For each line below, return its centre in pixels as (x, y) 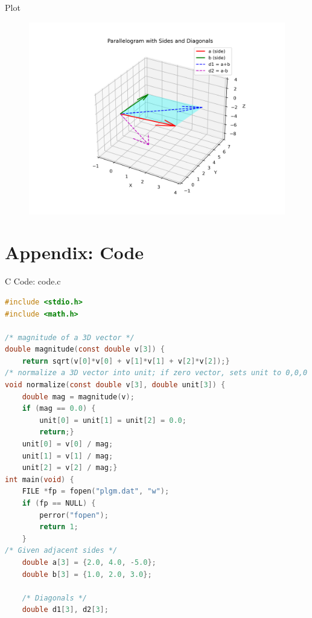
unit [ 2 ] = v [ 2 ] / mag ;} (70, 468)
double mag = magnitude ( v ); (78, 397)
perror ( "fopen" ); (74, 515)
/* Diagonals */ (55, 598)
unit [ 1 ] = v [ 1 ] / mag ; (68, 456)
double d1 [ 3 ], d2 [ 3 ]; (65, 610)
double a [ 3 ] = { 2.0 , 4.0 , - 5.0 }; (89, 562)
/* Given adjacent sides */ (61, 551)
